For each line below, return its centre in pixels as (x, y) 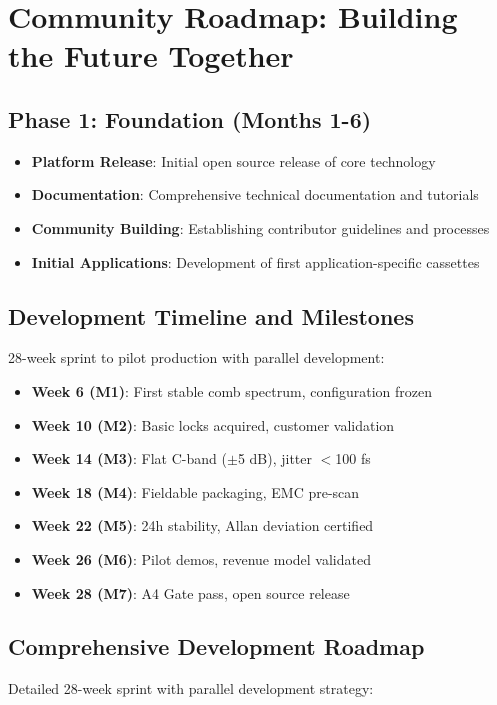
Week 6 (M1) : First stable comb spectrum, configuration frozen (232, 390)
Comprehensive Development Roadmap (216, 646)
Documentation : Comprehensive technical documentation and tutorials (255, 194)
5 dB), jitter (275, 458)
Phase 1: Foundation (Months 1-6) (190, 118)
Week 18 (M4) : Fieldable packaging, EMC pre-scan (195, 491)
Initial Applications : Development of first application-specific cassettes (255, 261)
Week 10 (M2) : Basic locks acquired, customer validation (213, 424)
